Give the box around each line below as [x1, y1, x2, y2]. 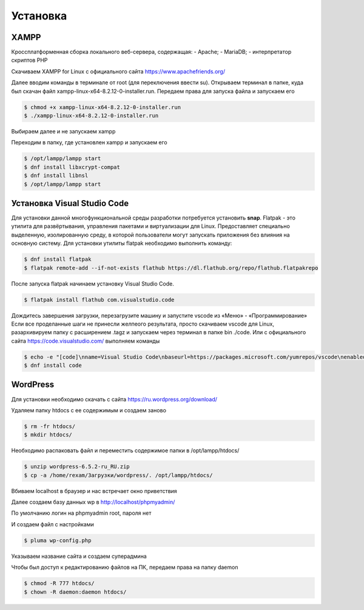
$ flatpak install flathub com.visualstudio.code [24, 296, 175, 303]
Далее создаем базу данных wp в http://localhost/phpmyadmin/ [11, 498, 175, 506]
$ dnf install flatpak [24, 256, 92, 263]
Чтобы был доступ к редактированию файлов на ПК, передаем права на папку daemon [11, 564, 238, 571]
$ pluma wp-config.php [24, 537, 92, 544]
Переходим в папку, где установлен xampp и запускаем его [11, 139, 167, 146]
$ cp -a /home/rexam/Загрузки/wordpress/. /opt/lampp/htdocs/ [24, 472, 213, 478]
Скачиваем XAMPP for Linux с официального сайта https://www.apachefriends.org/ [11, 67, 226, 75]
